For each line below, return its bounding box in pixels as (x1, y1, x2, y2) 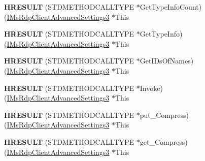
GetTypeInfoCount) (140, 2, 202, 12)
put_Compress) (140, 109, 189, 120)
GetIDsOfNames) (140, 55, 194, 66)
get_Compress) (140, 136, 188, 147)
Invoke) (140, 82, 163, 93)
